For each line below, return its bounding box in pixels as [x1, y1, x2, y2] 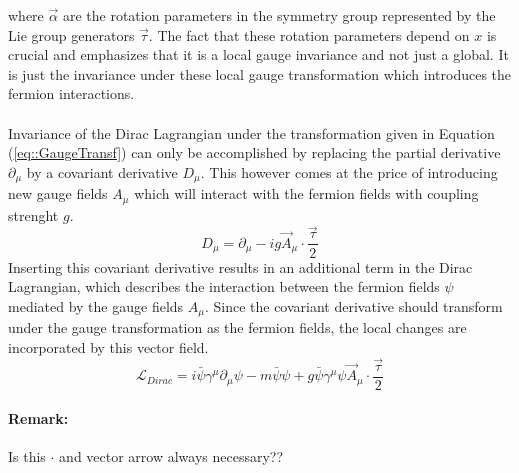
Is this [8, 446, 46, 467]
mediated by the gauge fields [8, 295, 184, 316]
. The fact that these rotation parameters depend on [148, 24, 470, 45]
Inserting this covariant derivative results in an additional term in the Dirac [8, 256, 473, 277]
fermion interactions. [8, 83, 135, 104]
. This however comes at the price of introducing [200, 161, 498, 182]
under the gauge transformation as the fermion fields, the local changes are [8, 317, 467, 338]
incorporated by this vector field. [8, 336, 209, 357]
